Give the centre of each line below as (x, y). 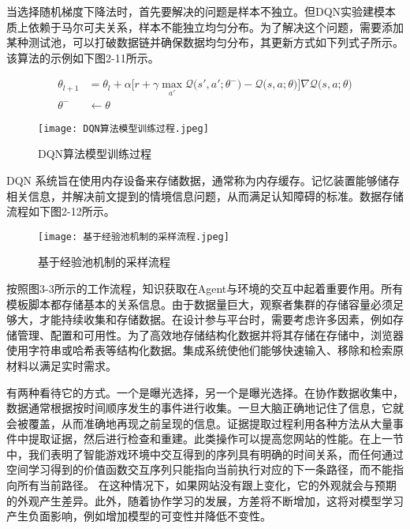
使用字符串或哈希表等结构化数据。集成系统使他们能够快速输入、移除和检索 (199, 350)
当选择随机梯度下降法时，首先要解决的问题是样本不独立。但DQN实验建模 (196, 11)
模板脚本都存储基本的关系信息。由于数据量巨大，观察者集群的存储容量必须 (199, 304)
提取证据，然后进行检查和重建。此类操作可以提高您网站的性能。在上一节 (216, 439)
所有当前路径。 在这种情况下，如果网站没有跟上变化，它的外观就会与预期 (207, 485)
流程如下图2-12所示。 (61, 211)
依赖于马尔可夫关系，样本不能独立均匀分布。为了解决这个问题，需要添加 (216, 26)
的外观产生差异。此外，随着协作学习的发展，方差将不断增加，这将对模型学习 (205, 500)
